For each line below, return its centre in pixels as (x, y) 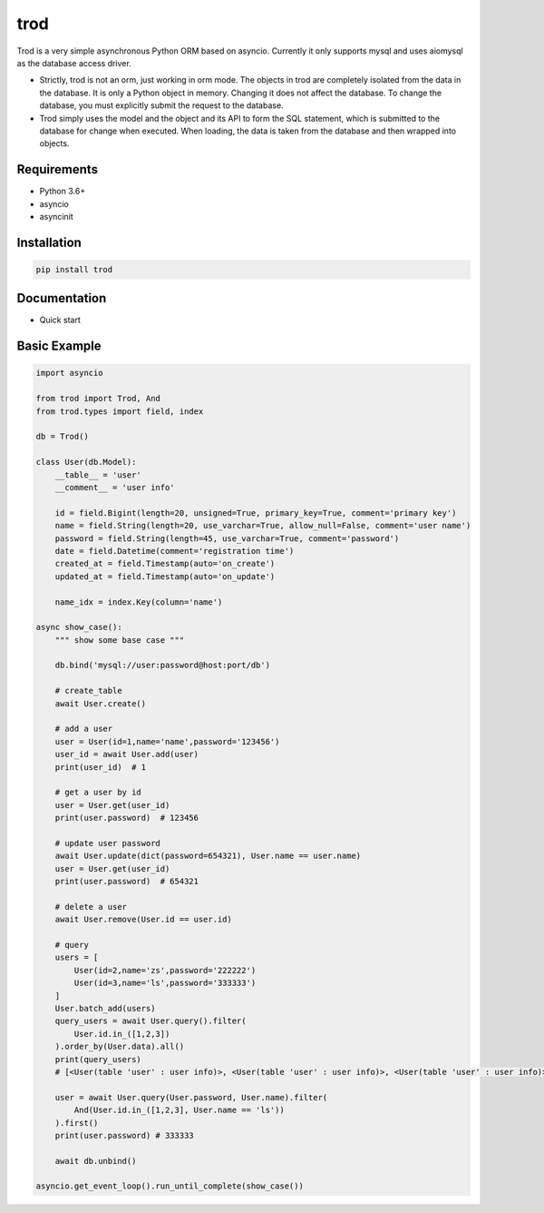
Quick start (60, 320)
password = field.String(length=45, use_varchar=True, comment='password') (227, 538)
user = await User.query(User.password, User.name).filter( (191, 1097)
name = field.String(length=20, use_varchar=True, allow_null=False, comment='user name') (263, 526)
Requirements (58, 169)
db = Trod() (63, 437)
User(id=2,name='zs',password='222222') (165, 970)
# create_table (88, 691)
